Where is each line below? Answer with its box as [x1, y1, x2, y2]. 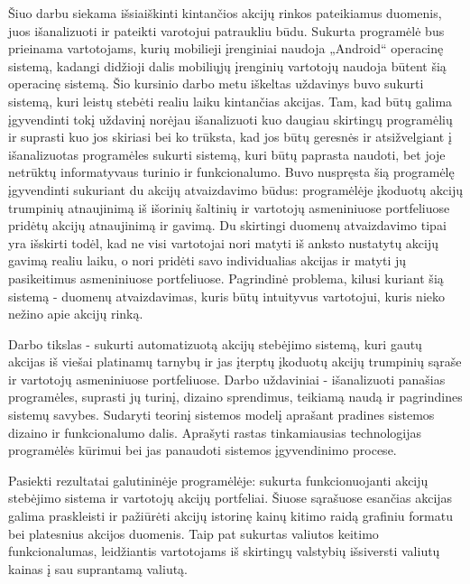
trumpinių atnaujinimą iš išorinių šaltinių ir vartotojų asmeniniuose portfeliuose [8, 198, 450, 217]
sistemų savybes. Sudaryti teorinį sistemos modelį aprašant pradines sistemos [8, 405, 435, 424]
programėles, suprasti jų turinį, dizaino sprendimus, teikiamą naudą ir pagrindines [8, 387, 463, 406]
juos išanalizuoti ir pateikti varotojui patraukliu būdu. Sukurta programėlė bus [8, 21, 445, 40]
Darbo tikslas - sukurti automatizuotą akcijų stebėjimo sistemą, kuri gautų [8, 334, 422, 353]
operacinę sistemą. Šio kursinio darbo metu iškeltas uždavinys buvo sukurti [8, 74, 424, 93]
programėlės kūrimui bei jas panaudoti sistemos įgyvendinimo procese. [8, 440, 397, 459]
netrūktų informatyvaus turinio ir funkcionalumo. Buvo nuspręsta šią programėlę [8, 162, 455, 181]
